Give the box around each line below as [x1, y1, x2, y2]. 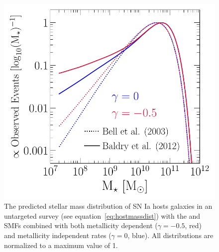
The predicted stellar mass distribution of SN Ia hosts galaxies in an [4, 201, 213, 211]
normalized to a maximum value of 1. [4, 240, 118, 250]
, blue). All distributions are [127, 230, 214, 240]
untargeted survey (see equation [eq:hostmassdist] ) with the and [4, 210, 201, 221]
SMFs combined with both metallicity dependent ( [4, 220, 158, 231]
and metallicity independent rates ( [4, 230, 111, 240]
